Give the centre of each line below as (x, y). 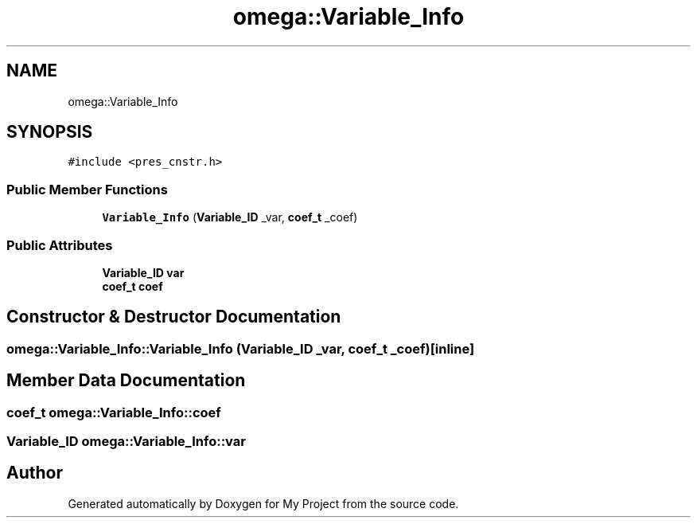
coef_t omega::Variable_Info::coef (114, 412)
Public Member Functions (87, 189)
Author (35, 473)
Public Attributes (60, 245)
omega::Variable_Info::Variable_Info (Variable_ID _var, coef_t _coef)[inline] (241, 348)
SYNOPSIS (50, 132)
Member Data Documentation (126, 381)
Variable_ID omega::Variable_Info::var (126, 441)
